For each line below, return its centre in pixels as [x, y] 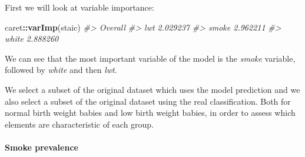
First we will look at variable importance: [79, 7]
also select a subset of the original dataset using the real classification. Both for [148, 101]
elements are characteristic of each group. [79, 124]
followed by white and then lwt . [61, 70]
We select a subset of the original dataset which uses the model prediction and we [152, 89]
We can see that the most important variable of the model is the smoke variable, [150, 58]
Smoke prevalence [42, 147]
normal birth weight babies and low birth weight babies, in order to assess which [150, 113]
